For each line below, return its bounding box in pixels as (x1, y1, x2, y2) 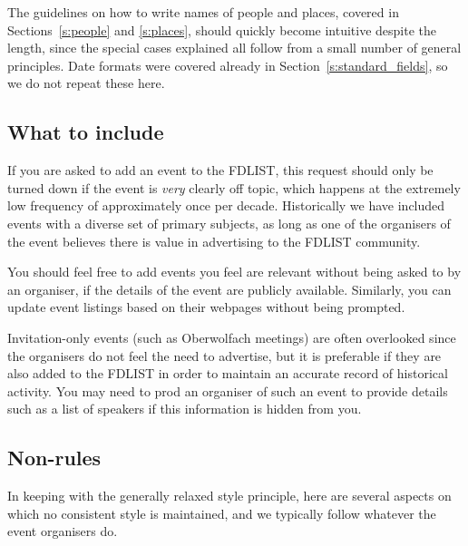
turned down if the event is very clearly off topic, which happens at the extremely (7, 178, 461, 197)
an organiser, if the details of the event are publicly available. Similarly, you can (7, 279, 452, 298)
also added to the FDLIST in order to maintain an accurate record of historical (7, 364, 448, 383)
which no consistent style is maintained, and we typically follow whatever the (7, 503, 436, 522)
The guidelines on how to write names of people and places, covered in (7, 3, 399, 21)
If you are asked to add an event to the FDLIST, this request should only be (7, 161, 434, 180)
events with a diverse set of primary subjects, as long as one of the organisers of (7, 213, 451, 232)
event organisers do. (7, 522, 118, 541)
